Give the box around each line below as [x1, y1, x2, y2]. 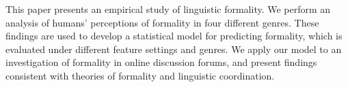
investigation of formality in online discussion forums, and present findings [5, 55, 317, 69]
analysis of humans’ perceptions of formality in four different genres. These [5, 15, 319, 29]
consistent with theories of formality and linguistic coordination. [5, 68, 275, 82]
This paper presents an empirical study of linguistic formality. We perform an [5, 2, 331, 16]
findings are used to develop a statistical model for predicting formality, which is [5, 29, 343, 43]
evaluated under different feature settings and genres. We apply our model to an [5, 41, 342, 56]
